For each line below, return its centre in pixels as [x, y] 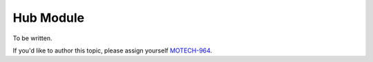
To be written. [32, 38]
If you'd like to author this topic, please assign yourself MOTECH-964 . [113, 50]
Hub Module [49, 18]
